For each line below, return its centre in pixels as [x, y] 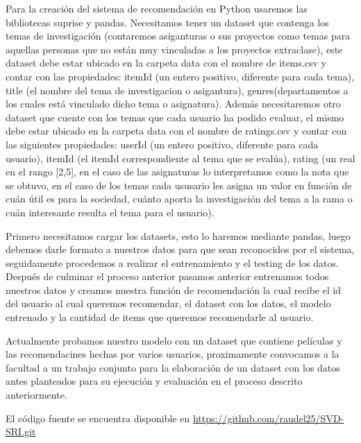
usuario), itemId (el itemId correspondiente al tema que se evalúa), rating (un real [180, 158]
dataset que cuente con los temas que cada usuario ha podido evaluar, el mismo [175, 117]
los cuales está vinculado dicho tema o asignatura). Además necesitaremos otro [173, 104]
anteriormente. [36, 395]
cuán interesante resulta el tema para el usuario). [110, 212]
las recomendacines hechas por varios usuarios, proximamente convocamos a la [173, 354]
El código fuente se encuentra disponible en [98, 418]
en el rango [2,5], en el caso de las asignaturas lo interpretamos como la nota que [177, 172]
